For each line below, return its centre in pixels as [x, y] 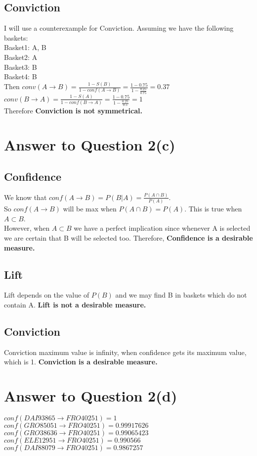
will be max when [90, 209]
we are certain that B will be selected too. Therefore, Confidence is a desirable [128, 238]
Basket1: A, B [25, 47]
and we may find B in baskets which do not [181, 295]
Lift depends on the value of [47, 295]
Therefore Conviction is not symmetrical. [73, 111]
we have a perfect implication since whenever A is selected [162, 228]
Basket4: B [21, 76]
